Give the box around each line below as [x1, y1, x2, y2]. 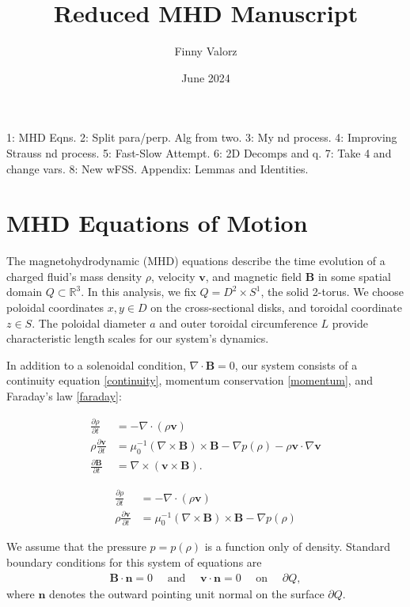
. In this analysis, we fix [81, 283, 196, 300]
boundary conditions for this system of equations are [6, 554, 262, 571]
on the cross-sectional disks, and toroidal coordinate [150, 299, 403, 315]
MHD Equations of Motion [6, 207, 308, 239]
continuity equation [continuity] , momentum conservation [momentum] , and [6, 372, 373, 389]
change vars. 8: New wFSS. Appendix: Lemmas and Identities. [6, 160, 309, 176]
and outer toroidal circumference [159, 314, 317, 331]
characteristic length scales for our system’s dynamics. [6, 330, 269, 347]
